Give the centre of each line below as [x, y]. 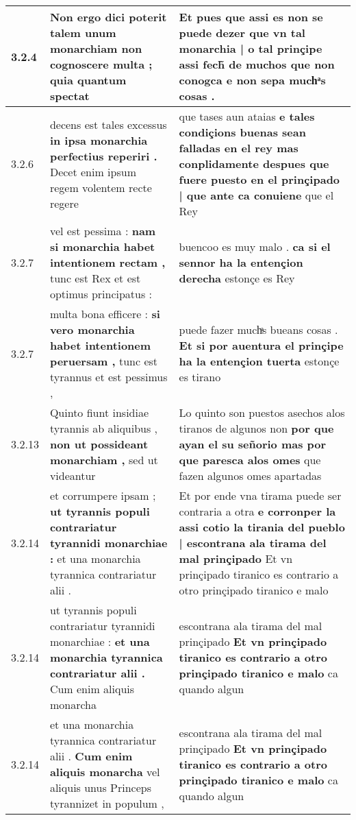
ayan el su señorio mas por [253, 444]
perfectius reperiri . [103, 156]
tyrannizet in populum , [107, 803]
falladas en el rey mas [239, 148]
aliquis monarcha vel [105, 772]
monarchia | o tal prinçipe [251, 48]
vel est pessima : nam [103, 231]
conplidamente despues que [254, 164]
